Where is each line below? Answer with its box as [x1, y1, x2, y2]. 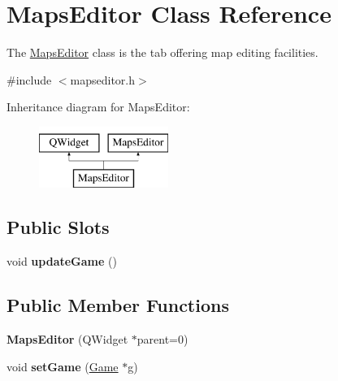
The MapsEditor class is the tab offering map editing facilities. [6, 44, 318, 61]
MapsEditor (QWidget [6, 331, 128, 348]
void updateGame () [6, 253, 117, 270]
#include [6, 71, 52, 88]
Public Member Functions [6, 292, 229, 318]
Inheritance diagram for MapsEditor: [6, 98, 190, 115]
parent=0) [136, 331, 188, 348]
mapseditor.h [70, 71, 136, 88]
